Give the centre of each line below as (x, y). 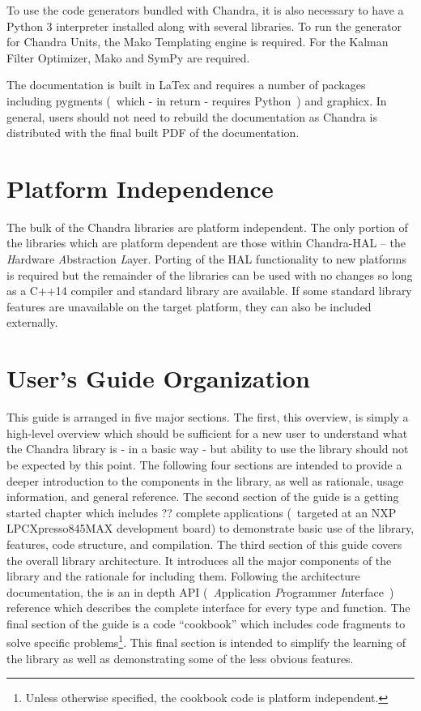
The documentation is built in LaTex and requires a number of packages (186, 85)
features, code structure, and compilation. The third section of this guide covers (204, 544)
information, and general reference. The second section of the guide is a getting (203, 497)
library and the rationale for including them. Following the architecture (183, 576)
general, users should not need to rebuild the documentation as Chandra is (192, 116)
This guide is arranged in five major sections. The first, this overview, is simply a (208, 417)
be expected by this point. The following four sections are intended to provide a (204, 464)
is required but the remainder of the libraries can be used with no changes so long (210, 274)
